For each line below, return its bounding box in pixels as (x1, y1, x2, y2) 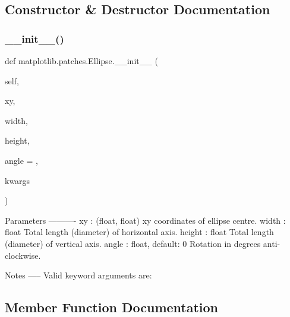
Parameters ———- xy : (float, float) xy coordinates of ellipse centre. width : (5, 214, 286, 226)
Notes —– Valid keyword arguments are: (5, 269, 152, 281)
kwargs (5, 174, 30, 186)
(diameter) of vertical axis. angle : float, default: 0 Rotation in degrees (5, 237, 261, 249)
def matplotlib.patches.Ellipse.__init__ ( (5, 55, 158, 66)
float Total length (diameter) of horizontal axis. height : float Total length (5, 226, 274, 238)
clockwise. (5, 249, 41, 261)
